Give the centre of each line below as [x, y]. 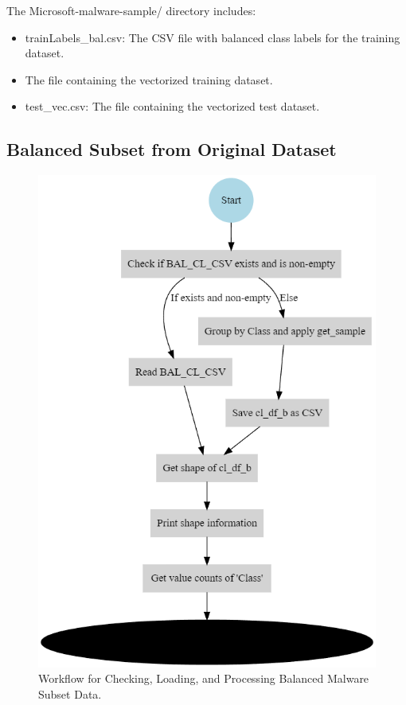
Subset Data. [70, 693]
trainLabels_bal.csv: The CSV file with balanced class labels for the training [213, 37]
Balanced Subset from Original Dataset [172, 149]
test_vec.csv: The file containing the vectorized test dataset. [172, 106]
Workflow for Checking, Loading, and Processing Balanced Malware [204, 678]
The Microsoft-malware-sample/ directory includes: [131, 10]
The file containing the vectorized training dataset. [149, 79]
